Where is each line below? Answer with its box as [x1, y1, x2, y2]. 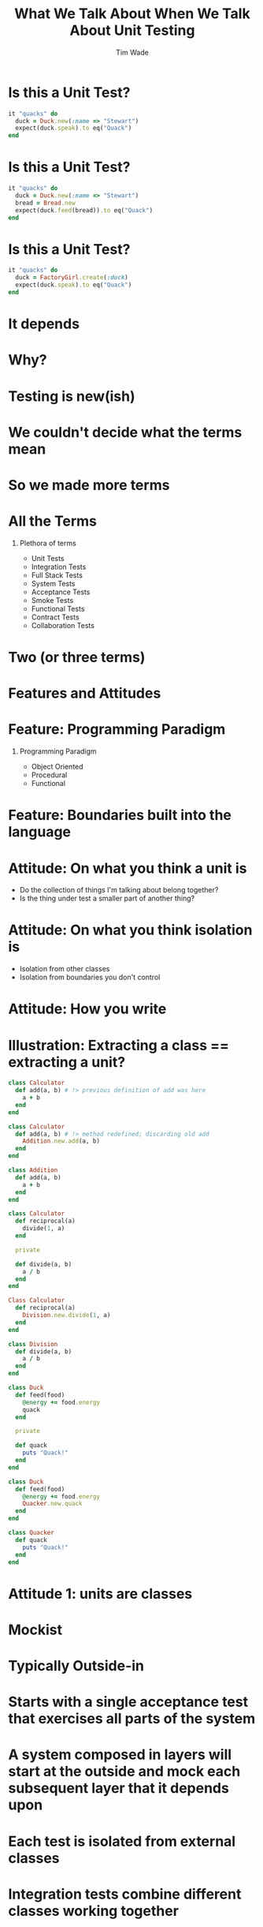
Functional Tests [31, 604, 85, 613]
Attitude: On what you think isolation [8, 921, 253, 939]
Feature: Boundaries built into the [8, 806, 232, 825]
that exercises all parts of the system [8, 1710, 256, 1728]
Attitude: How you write [8, 1000, 167, 1018]
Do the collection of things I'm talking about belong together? [19, 885, 219, 895]
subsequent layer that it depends [8, 1779, 230, 1798]
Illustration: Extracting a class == [8, 1036, 230, 1054]
